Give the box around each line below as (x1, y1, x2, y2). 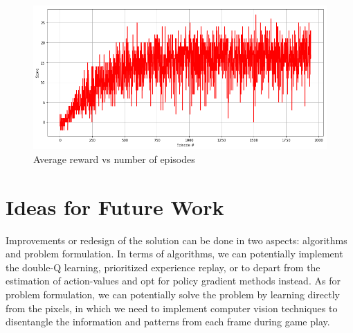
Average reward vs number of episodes (33, 151, 195, 166)
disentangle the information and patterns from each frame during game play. (6, 314, 330, 329)
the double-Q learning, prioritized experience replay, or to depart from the (6, 259, 320, 274)
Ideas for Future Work (6, 192, 224, 221)
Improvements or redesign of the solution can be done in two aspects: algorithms (6, 232, 347, 247)
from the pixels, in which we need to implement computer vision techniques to (6, 300, 338, 315)
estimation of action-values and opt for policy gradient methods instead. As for (6, 273, 341, 288)
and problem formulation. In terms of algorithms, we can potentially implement (6, 246, 343, 261)
